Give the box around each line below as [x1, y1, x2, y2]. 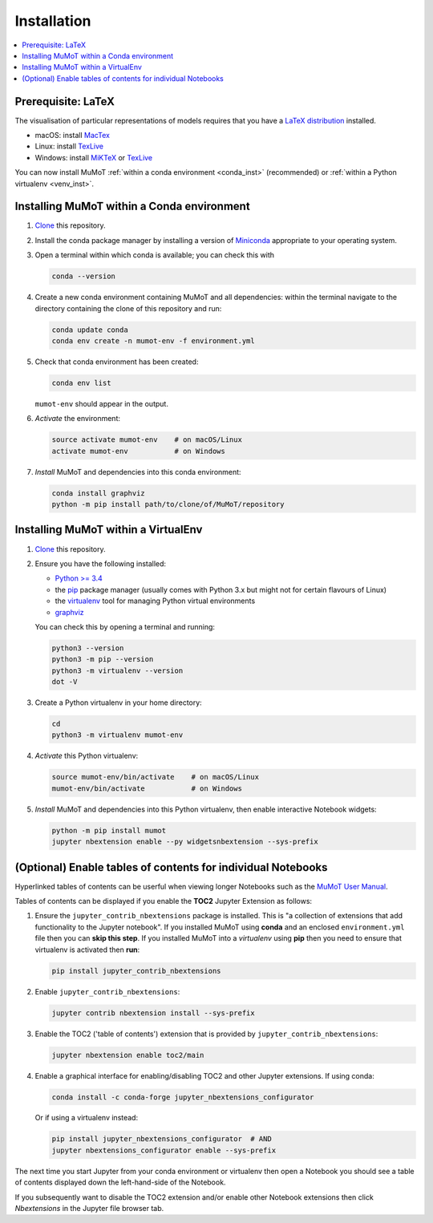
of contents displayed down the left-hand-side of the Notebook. [14, 1177, 226, 1187]
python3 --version [51, 643, 124, 653]
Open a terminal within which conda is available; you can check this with [34, 250, 275, 260]
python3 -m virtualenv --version [51, 666, 184, 675]
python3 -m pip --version [51, 654, 154, 664]
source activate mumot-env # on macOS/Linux [51, 435, 242, 444]
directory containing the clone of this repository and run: [34, 303, 222, 313]
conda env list [51, 378, 111, 387]
